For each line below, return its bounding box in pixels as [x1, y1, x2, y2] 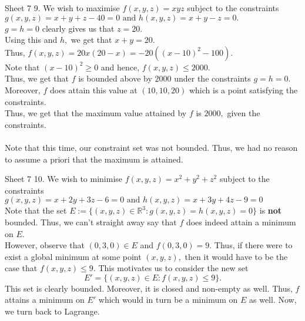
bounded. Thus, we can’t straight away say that [5, 215, 177, 228]
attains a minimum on [5, 293, 85, 306]
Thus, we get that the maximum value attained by [5, 107, 187, 119]
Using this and [5, 33, 58, 46]
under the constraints [174, 72, 251, 85]
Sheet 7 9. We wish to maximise [5, 2, 120, 13]
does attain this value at [49, 83, 138, 96]
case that [5, 262, 38, 274]
